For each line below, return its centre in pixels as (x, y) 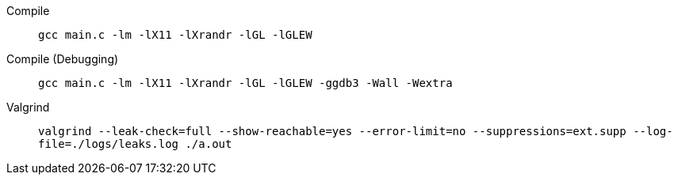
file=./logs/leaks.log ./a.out (135, 144)
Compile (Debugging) (63, 59)
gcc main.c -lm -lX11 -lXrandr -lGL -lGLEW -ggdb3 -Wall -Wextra (245, 83)
